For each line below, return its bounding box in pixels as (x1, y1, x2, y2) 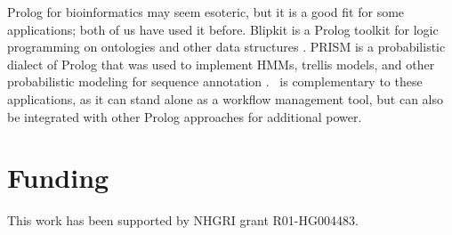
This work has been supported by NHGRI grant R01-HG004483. (7, 211, 359, 230)
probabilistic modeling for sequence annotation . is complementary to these (7, 72, 423, 91)
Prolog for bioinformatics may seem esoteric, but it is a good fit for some (7, 3, 405, 20)
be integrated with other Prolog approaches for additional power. (7, 107, 362, 126)
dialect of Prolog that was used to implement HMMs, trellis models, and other (7, 54, 435, 73)
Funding (7, 159, 109, 196)
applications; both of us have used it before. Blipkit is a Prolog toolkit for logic (7, 20, 439, 38)
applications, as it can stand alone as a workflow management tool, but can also (7, 89, 444, 108)
